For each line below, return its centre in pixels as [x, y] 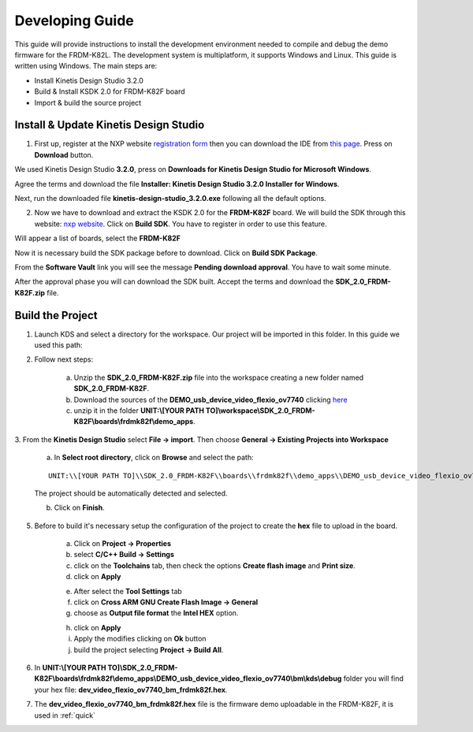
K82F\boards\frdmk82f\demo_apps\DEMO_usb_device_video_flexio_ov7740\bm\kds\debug [188, 678]
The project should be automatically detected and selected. [131, 493]
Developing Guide [74, 20]
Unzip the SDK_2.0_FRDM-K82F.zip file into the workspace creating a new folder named [219, 377]
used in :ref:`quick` [65, 715]
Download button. [64, 154]
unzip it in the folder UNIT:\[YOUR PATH [139, 411]
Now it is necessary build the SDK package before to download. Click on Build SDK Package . [166, 253]
